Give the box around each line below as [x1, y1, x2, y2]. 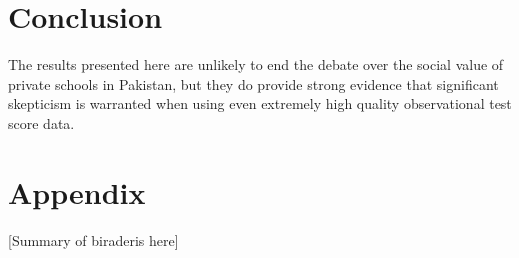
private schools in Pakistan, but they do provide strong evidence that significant [8, 73, 499, 94]
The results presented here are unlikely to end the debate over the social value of [8, 54, 504, 75]
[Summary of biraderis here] [8, 229, 179, 250]
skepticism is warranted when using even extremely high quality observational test [8, 93, 512, 114]
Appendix [8, 171, 146, 212]
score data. [8, 112, 75, 133]
